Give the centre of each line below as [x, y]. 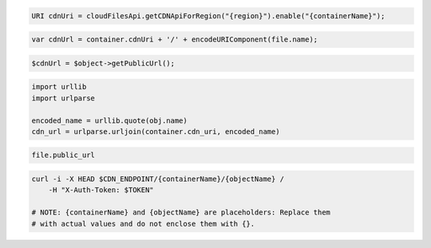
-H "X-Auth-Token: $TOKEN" [101, 190]
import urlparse [63, 98]
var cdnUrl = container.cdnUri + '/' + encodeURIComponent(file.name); [175, 39]
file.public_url [63, 155]
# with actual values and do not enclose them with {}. [143, 224]
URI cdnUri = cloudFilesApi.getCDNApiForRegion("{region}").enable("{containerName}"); [208, 16]
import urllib [59, 87]
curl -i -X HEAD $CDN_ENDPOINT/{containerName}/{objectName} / [158, 179]
